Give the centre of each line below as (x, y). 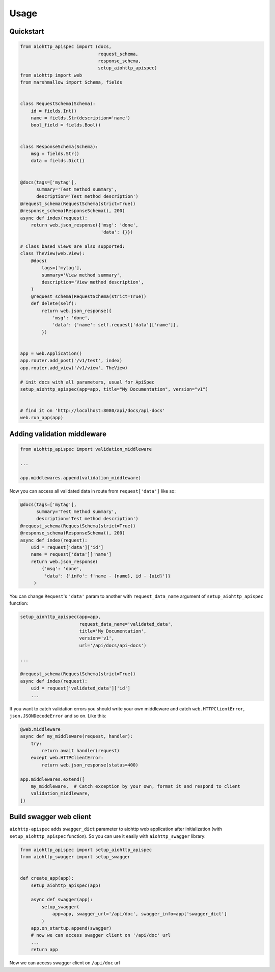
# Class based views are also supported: (73, 247)
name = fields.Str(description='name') (81, 118)
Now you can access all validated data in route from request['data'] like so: (92, 491)
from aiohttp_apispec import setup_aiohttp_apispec (86, 850)
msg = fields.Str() (55, 154)
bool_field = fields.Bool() (66, 125)
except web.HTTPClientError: (67, 758)
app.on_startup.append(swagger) (71, 928)
